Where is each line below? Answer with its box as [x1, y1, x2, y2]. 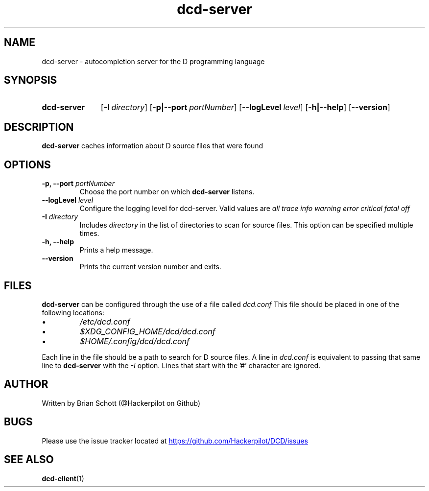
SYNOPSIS [4, 74, 57, 87]
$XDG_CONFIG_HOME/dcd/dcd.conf [80, 326, 215, 336]
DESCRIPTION [4, 120, 74, 133]
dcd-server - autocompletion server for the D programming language [42, 57, 265, 66]
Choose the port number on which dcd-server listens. [79, 187, 255, 196]
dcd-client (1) [42, 474, 84, 483]
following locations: [42, 308, 104, 317]
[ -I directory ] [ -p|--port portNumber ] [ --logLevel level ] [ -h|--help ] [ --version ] [100, 102, 390, 113]
